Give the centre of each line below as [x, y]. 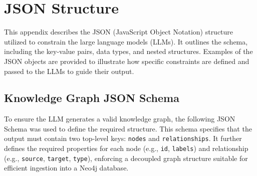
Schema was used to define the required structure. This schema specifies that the [128, 128]
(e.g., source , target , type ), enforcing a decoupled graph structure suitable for [126, 158]
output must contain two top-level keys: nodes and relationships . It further [123, 138]
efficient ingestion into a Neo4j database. [66, 168]
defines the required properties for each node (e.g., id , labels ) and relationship [126, 148]
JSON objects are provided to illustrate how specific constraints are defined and [127, 61]
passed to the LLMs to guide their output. [69, 71]
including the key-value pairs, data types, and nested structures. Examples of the [128, 51]
